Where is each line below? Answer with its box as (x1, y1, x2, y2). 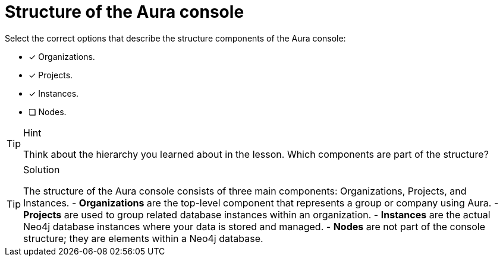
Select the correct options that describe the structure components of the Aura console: (5, 33, 346, 43)
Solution (23, 163, 60, 176)
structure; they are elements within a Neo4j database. (23, 232, 263, 244)
